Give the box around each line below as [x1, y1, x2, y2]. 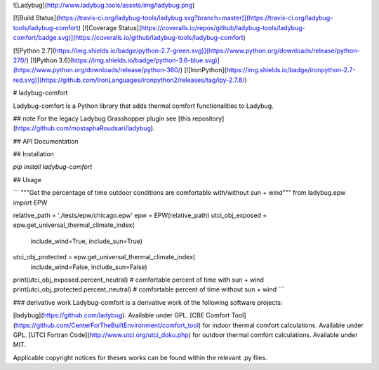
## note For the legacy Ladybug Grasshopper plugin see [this [13, 114, 191, 123]
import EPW [13, 198, 48, 207]
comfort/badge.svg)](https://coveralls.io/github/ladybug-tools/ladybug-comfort [13, 34, 244, 42]
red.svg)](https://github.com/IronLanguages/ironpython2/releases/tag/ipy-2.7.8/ [13, 76, 245, 84]
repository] [192, 114, 225, 123]
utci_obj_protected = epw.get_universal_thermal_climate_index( [13, 253, 196, 261]
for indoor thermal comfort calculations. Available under [202, 321, 364, 329]
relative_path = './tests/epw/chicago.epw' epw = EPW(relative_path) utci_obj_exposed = [13, 211, 267, 220]
